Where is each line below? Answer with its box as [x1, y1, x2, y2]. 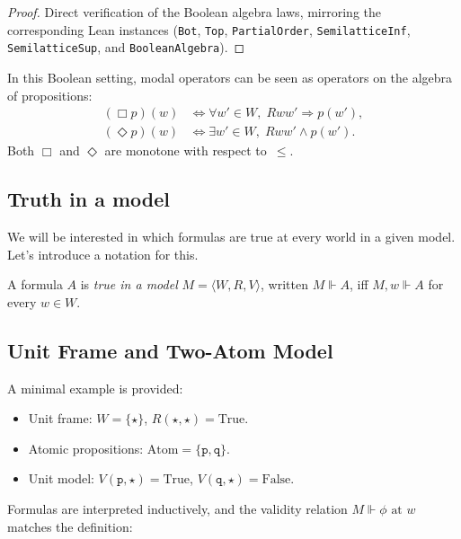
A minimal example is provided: [7, 378, 183, 397]
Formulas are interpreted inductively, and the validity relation [7, 499, 348, 517]
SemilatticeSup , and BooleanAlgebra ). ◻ [7, 38, 245, 57]
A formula [7, 275, 63, 294]
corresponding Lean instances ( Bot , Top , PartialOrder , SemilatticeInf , [7, 20, 411, 39]
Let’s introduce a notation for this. [7, 244, 199, 263]
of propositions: [7, 85, 93, 104]
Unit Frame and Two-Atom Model [7, 336, 333, 364]
